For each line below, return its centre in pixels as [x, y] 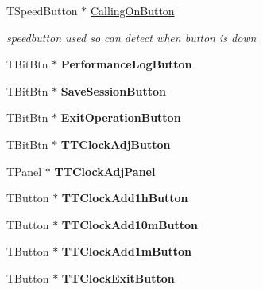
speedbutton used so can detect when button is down [131, 37]
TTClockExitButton [118, 277]
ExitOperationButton [121, 117]
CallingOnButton [133, 10]
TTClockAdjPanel [105, 171]
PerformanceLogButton [126, 64]
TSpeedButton [42, 10]
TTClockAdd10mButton [130, 224]
